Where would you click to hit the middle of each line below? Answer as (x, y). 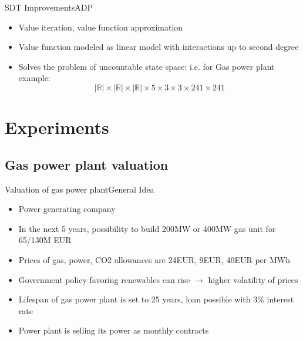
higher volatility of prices (253, 279)
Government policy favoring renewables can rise (104, 279)
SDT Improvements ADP (49, 7)
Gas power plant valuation (87, 164)
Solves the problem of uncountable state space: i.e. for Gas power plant (147, 66)
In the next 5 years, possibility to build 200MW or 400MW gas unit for (147, 228)
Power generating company (67, 209)
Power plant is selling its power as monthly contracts (114, 330)
